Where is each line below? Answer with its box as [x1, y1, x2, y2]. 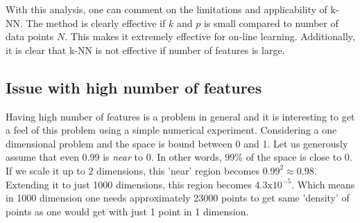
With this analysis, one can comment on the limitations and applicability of [6, 2, 327, 16]
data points [6, 29, 54, 44]
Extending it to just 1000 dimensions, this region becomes [6, 177, 252, 191]
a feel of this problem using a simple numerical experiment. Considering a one [6, 123, 337, 137]
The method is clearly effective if [26, 15, 166, 30]
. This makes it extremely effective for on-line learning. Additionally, [65, 29, 355, 44]
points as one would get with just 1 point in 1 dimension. [6, 204, 249, 218]
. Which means [291, 177, 355, 191]
